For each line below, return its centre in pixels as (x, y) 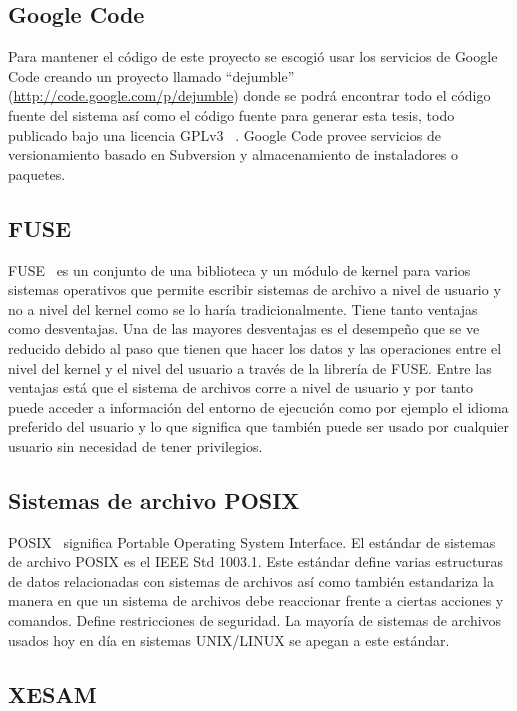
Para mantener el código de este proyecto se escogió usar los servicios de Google (253, 56)
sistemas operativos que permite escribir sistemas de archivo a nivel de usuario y (254, 289)
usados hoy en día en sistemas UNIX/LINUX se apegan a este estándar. (229, 639)
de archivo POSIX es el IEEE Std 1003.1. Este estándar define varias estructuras (256, 561)
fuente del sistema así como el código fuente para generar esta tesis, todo (231, 114)
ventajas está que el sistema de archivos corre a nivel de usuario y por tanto (240, 387)
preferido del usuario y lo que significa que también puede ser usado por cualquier (259, 426)
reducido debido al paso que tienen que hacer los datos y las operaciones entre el (255, 347)
